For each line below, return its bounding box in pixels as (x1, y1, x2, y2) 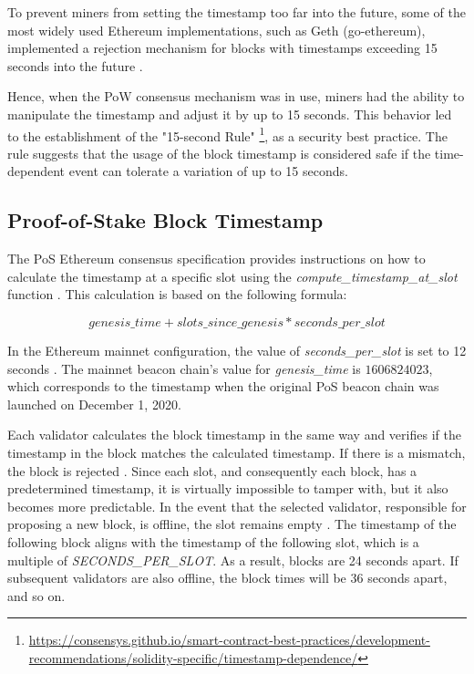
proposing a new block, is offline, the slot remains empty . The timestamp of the (7, 514, 457, 534)
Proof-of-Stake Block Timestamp (7, 206, 324, 234)
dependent (7, 161, 66, 181)
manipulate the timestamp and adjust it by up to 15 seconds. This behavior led (7, 104, 452, 123)
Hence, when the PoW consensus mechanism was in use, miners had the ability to (7, 87, 465, 106)
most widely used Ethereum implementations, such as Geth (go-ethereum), (7, 20, 426, 39)
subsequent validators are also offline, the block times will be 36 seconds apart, (7, 568, 448, 587)
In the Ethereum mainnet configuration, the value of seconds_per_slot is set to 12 (7, 340, 467, 359)
